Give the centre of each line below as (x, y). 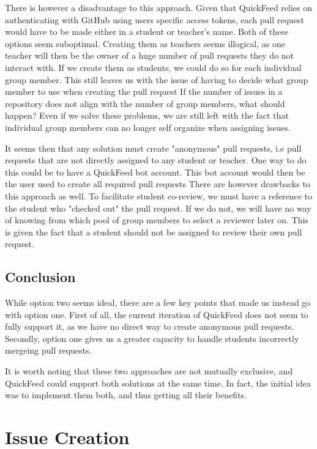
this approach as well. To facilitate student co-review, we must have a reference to (159, 195)
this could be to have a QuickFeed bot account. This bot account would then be (155, 172)
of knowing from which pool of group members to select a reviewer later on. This (157, 220)
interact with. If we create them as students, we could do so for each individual (153, 67)
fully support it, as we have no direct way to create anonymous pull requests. (150, 326)
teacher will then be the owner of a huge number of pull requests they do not (150, 55)
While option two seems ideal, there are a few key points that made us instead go (158, 302)
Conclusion (40, 277)
